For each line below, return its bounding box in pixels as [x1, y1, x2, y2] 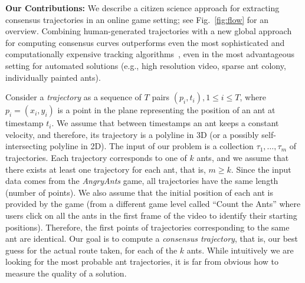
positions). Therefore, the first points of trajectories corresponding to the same [5, 221, 290, 233]
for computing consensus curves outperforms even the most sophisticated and [5, 36, 285, 48]
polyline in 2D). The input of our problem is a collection [50, 140, 254, 152]
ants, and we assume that [196, 151, 289, 163]
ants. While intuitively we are [186, 243, 294, 256]
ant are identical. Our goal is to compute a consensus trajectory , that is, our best [5, 232, 299, 245]
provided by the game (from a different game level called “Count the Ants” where [5, 198, 301, 210]
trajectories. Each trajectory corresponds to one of [5, 151, 187, 163]
